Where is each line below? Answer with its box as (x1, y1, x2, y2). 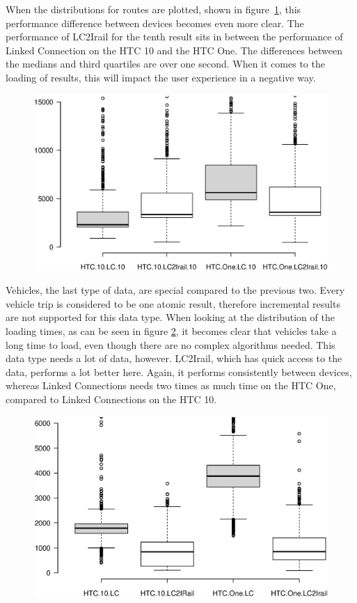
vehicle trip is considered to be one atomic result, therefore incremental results (6, 296, 340, 311)
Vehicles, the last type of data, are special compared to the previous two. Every (6, 283, 345, 297)
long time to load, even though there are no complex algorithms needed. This (6, 337, 335, 352)
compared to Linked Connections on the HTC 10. (6, 391, 217, 406)
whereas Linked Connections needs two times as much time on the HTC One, (6, 378, 336, 393)
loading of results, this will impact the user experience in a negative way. (6, 70, 316, 84)
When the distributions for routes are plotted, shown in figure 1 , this (6, 2, 301, 16)
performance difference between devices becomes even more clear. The (6, 15, 304, 30)
